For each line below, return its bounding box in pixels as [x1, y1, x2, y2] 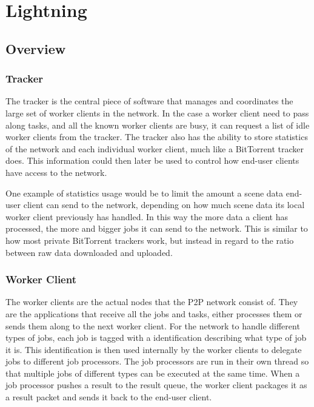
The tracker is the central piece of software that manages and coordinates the [5, 95, 293, 107]
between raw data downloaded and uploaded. [5, 246, 173, 258]
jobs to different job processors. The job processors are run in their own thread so [5, 355, 309, 368]
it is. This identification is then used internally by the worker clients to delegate [5, 343, 302, 355]
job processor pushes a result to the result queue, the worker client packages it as [5, 378, 307, 391]
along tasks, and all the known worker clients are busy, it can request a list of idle [5, 118, 310, 131]
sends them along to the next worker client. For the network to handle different [5, 319, 300, 332]
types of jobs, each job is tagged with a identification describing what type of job [5, 331, 307, 344]
